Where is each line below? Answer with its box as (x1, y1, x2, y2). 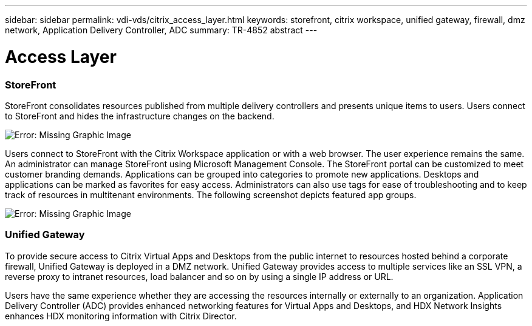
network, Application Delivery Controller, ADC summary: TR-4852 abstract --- (5, 25, 318, 35)
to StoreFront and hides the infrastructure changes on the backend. (5, 110, 275, 121)
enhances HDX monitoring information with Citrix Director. (5, 310, 237, 321)
